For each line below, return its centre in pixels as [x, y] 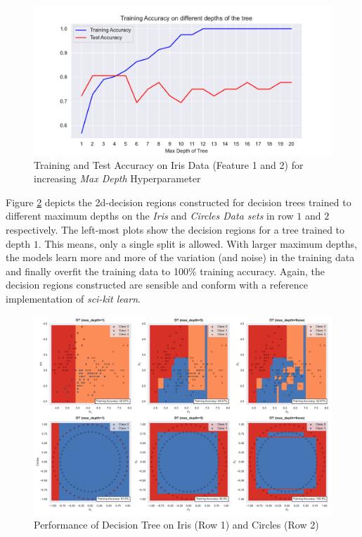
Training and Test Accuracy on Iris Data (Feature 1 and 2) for [169, 164]
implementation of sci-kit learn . [73, 298]
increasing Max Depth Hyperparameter [117, 178]
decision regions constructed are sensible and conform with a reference [157, 285]
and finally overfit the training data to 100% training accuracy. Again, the [166, 271]
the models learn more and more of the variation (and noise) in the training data [180, 257]
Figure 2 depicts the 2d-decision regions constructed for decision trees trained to [179, 202]
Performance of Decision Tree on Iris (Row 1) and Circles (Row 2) [176, 524]
